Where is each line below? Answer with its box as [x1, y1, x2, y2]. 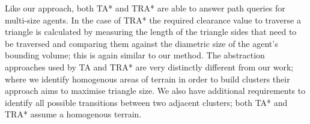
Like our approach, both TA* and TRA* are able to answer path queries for [5, 2, 285, 14]
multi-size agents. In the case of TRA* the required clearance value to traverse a [5, 13, 301, 26]
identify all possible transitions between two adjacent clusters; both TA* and [5, 96, 288, 108]
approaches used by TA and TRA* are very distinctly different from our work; [5, 60, 294, 73]
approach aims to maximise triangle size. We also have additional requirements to [5, 84, 306, 97]
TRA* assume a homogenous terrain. [5, 108, 142, 120]
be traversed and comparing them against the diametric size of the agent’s [5, 37, 278, 49]
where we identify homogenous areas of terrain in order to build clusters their [5, 72, 290, 85]
